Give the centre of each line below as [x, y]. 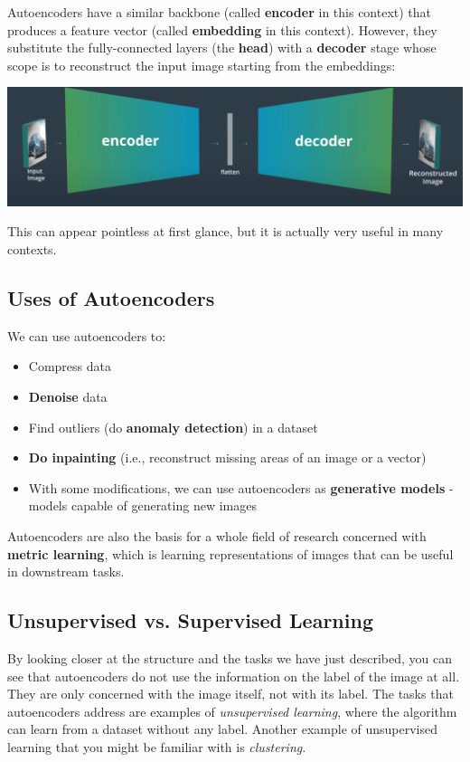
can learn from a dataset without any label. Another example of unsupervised [223, 729]
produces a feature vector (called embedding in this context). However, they [222, 29]
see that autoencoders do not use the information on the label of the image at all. [234, 676]
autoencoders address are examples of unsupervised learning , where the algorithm [232, 711]
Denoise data [68, 396]
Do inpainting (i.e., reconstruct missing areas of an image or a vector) [227, 457]
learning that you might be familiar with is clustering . [157, 746]
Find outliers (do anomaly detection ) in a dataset [173, 427]
